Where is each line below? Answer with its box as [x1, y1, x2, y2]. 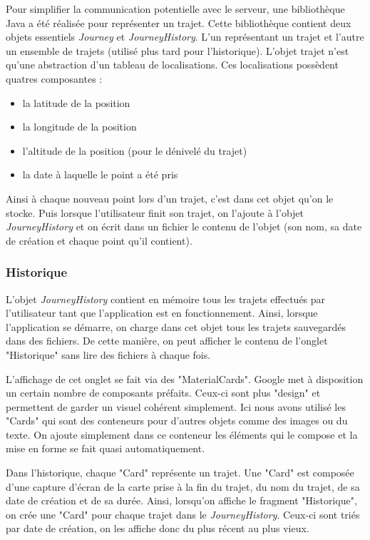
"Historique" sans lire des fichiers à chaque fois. [6, 347, 211, 362]
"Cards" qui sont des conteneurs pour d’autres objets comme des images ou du [6, 413, 348, 428]
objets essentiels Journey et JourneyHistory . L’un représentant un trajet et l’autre [6, 29, 364, 44]
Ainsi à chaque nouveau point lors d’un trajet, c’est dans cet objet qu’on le [6, 190, 334, 205]
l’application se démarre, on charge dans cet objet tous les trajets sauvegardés [6, 319, 346, 334]
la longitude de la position [22, 119, 137, 134]
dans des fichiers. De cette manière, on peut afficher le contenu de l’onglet [6, 333, 328, 348]
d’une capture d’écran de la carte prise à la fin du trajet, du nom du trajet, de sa [6, 479, 360, 494]
